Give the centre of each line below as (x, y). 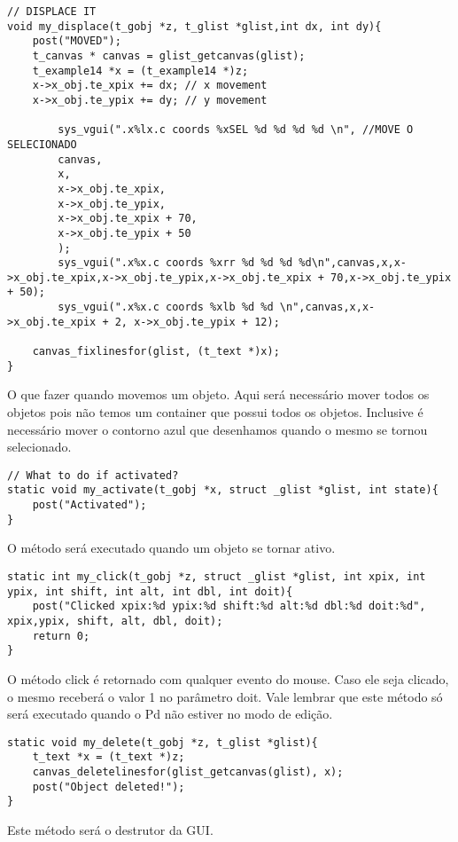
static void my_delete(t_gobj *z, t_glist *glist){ (163, 742)
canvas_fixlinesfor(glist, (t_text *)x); (156, 352)
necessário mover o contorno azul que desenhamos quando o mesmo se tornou (217, 429)
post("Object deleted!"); (109, 787)
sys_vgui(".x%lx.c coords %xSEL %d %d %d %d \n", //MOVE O (236, 130)
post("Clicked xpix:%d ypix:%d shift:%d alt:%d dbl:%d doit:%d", (229, 606)
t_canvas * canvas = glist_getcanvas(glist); (169, 55)
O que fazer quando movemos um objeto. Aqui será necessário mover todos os (218, 394)
